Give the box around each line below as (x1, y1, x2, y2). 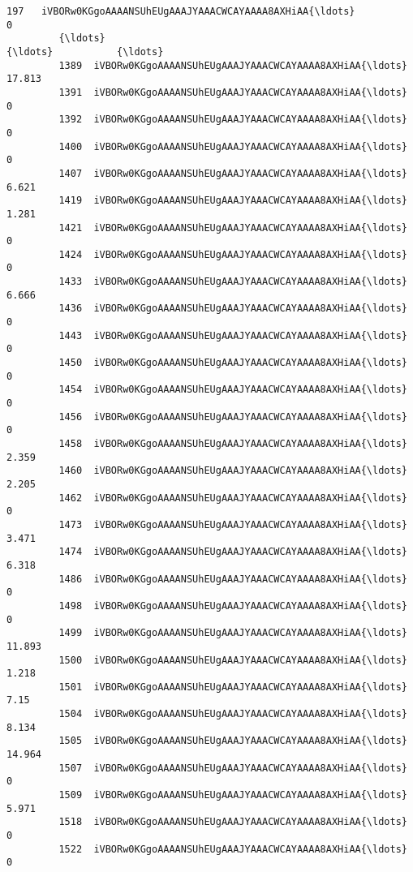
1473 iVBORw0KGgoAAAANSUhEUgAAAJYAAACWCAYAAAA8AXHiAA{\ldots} (58, 518, 407, 531)
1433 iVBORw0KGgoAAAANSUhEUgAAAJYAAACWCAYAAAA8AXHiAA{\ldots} (58, 276, 407, 288)
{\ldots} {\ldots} (6, 45, 164, 58)
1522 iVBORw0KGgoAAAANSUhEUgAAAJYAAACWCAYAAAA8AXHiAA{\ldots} (58, 843, 407, 855)
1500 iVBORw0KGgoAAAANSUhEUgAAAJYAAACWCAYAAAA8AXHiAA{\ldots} (58, 654, 407, 666)
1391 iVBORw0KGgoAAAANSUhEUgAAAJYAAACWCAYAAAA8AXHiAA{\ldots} (58, 86, 407, 98)
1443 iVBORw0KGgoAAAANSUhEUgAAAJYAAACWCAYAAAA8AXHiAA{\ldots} (58, 329, 407, 341)
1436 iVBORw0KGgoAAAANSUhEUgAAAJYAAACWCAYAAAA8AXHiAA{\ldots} (58, 303, 407, 315)
